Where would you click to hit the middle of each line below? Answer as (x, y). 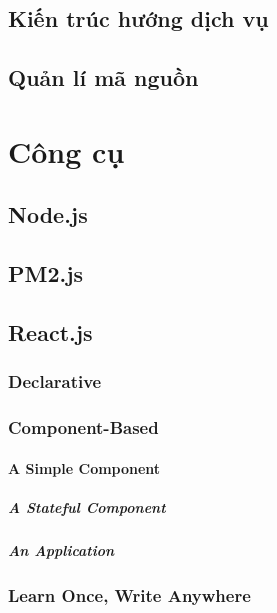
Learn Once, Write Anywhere (129, 594)
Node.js (48, 214)
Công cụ (66, 150)
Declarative (55, 381)
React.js (50, 331)
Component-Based (83, 427)
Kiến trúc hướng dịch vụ (138, 18)
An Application (61, 549)
